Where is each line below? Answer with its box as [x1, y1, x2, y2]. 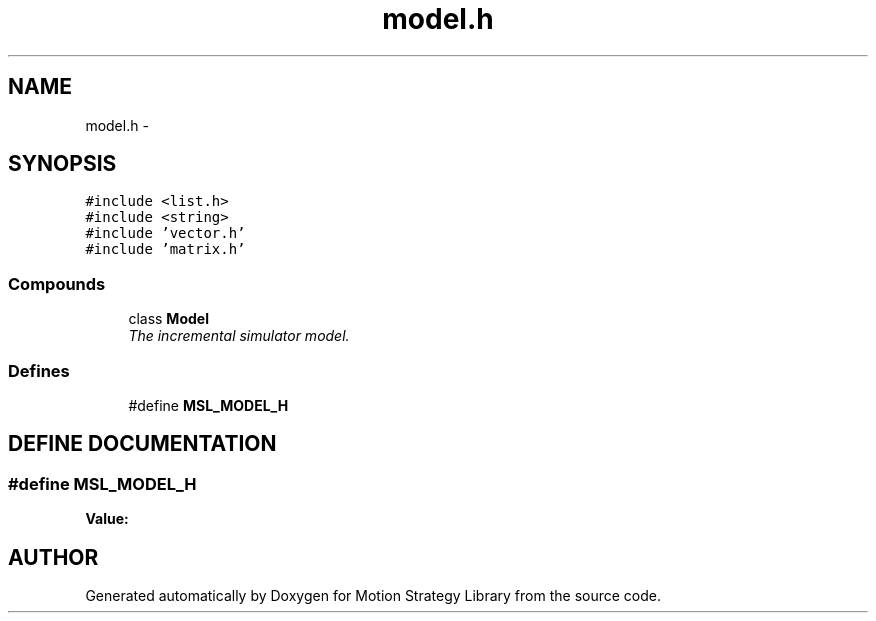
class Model [128, 310, 209, 328]
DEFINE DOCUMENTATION [8, 431, 277, 457]
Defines [8, 360, 70, 381]
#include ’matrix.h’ [85, 241, 246, 258]
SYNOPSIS [8, 151, 117, 177]
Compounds [8, 273, 106, 294]
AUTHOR [8, 544, 99, 570]
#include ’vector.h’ [85, 225, 246, 242]
